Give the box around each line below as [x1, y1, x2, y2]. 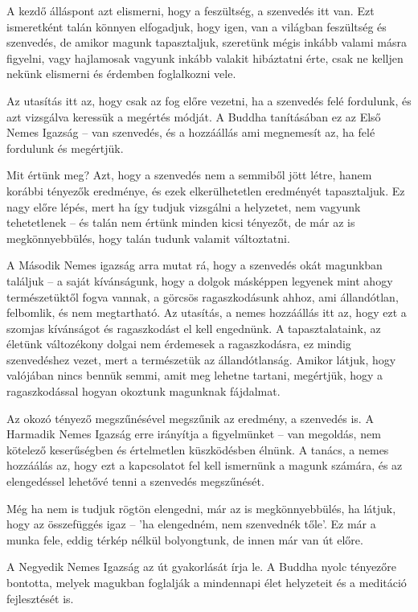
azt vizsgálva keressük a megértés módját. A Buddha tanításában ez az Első [6, 108, 381, 125]
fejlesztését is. [6, 589, 74, 606]
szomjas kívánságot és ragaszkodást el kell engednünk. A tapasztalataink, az [6, 319, 381, 336]
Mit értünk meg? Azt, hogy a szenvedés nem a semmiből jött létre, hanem [6, 166, 372, 183]
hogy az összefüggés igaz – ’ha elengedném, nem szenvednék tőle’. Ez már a [6, 515, 376, 532]
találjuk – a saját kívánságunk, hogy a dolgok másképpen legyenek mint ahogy [6, 272, 393, 289]
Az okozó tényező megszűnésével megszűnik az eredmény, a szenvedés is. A [6, 409, 374, 426]
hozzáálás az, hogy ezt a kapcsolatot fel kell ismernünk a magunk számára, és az [6, 457, 403, 474]
